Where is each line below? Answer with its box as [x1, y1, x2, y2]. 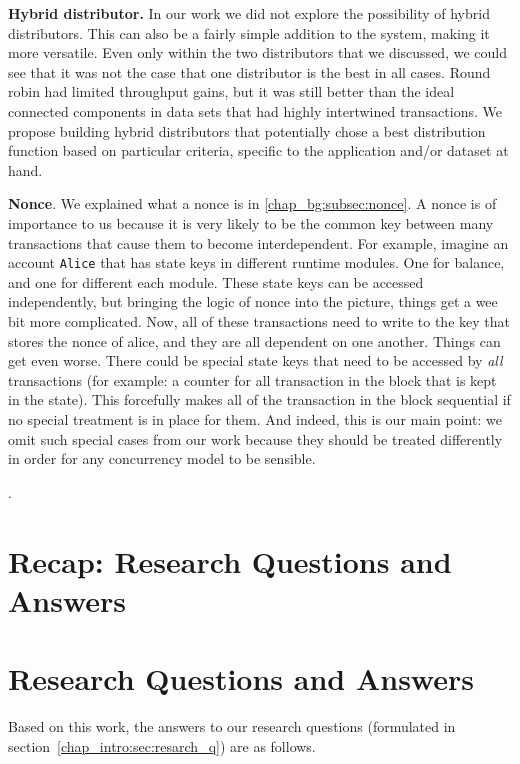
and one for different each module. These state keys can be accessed [8, 271, 424, 292]
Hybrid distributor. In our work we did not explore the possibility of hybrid [8, 3, 490, 23]
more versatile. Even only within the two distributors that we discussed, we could [8, 42, 507, 63]
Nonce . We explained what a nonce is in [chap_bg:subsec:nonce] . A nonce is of [8, 193, 497, 214]
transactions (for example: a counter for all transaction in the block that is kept [8, 369, 497, 390]
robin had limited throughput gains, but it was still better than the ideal [8, 81, 455, 102]
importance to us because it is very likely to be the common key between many [8, 212, 494, 233]
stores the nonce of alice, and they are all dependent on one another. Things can [8, 330, 501, 351]
